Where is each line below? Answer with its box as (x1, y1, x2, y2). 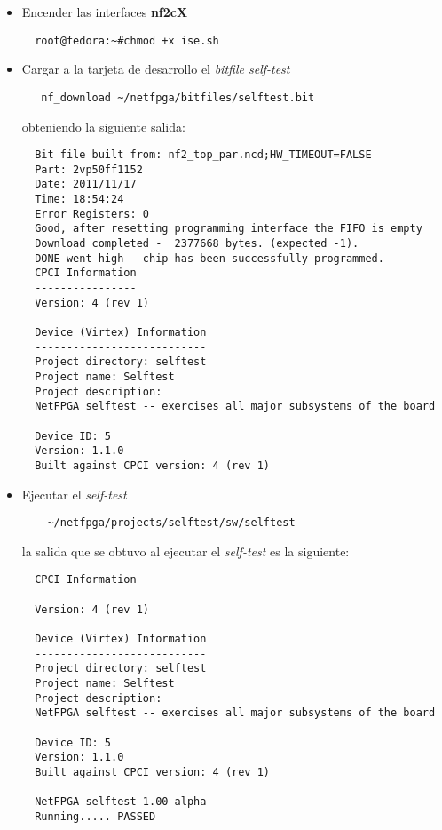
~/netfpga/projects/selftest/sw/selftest (47, 516, 296, 530)
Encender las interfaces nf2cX (21, 3, 188, 20)
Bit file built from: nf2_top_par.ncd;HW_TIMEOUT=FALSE (35, 148, 372, 162)
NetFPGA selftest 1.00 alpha (35, 795, 207, 809)
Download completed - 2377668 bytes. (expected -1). (35, 237, 359, 251)
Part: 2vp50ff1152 (35, 163, 143, 176)
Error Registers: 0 (35, 207, 149, 220)
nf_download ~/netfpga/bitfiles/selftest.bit (41, 91, 315, 104)
